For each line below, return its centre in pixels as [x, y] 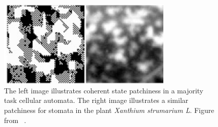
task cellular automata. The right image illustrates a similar [96, 100]
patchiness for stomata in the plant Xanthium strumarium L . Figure [109, 110]
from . [15, 120]
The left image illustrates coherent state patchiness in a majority [104, 90]
